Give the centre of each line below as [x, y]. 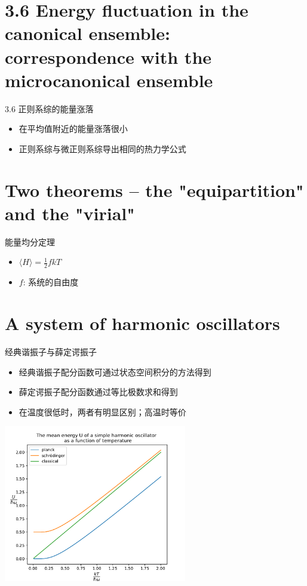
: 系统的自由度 [51, 282]
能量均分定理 [30, 241]
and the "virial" [70, 213]
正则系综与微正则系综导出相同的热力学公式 [102, 148]
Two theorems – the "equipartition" [154, 189]
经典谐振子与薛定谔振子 [51, 351]
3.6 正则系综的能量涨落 [49, 108]
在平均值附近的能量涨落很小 [73, 129]
